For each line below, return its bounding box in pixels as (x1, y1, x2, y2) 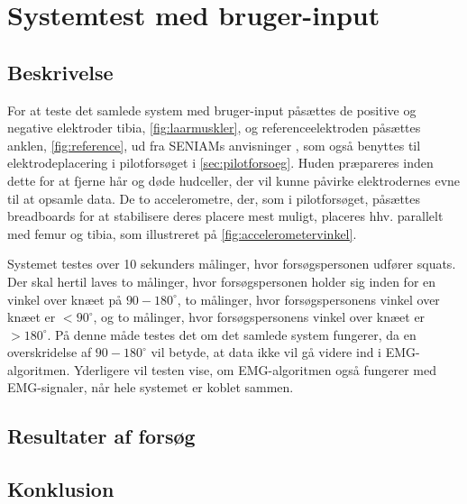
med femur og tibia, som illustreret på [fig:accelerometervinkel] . (7, 224, 357, 243)
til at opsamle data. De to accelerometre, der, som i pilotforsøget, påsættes (7, 188, 421, 207)
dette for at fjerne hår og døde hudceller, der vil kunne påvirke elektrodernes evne (7, 170, 461, 189)
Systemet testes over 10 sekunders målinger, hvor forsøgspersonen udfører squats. (7, 254, 456, 273)
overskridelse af (7, 343, 92, 362)
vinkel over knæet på (7, 289, 123, 308)
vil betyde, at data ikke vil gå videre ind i (151, 343, 382, 362)
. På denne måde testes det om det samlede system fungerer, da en (47, 325, 417, 344)
